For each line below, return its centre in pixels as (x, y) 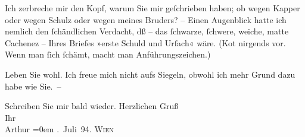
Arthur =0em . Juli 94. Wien (59, 129)
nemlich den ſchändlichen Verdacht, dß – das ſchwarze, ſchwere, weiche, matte (147, 31)
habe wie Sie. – (33, 86)
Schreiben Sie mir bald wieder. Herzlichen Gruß (92, 106)
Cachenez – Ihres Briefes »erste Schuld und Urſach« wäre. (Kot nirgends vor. (145, 42)
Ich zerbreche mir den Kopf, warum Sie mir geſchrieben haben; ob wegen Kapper (152, 8)
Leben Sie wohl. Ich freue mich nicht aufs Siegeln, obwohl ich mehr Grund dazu (150, 74)
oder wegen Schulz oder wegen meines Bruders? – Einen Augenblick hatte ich (146, 19)
